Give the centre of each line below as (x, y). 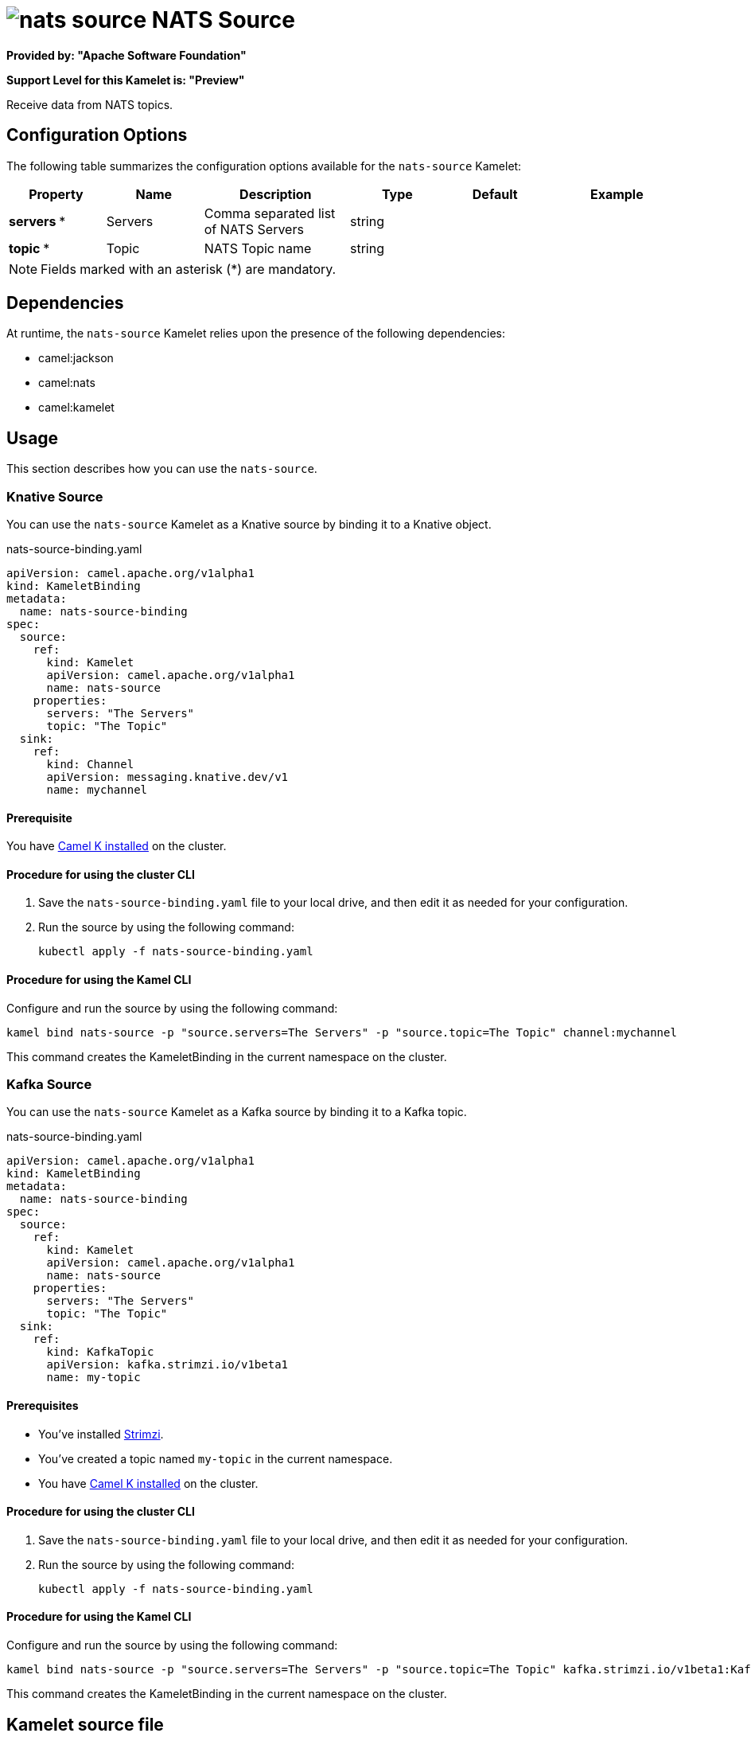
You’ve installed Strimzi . (101, 1434)
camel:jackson (76, 358)
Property (56, 194)
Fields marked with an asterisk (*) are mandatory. (189, 269)
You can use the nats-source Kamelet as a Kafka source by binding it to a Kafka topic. (237, 1112)
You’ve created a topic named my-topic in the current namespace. (216, 1458)
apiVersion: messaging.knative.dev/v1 (167, 777)
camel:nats (67, 383)
